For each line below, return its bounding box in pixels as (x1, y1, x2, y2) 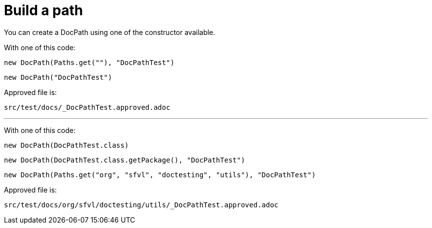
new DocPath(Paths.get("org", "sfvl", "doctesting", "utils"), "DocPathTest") (4, 170, 316, 179)
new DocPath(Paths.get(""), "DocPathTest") (4, 58, 175, 66)
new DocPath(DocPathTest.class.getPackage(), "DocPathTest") (4, 156, 245, 164)
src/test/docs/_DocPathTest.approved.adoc (4, 103, 171, 111)
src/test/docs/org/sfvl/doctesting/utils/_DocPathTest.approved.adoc (4, 200, 279, 209)
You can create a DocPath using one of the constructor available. (4, 28, 216, 36)
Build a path (4, 2, 83, 19)
